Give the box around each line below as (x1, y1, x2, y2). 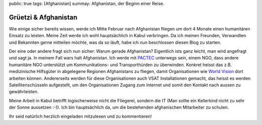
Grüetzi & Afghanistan (9, 13, 78, 21)
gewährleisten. (9, 89, 39, 95)
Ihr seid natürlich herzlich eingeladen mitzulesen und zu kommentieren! (9, 113, 152, 119)
